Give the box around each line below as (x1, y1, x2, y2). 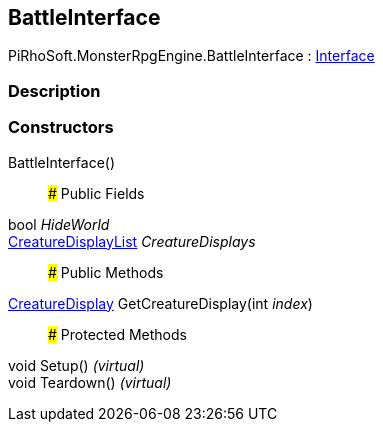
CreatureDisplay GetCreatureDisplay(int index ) (8, 294, 313, 312)
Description (8, 80, 101, 101)
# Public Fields (48, 184, 145, 202)
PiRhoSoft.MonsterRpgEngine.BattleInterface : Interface (8, 47, 375, 65)
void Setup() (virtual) (8, 356, 145, 374)
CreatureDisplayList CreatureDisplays (8, 232, 256, 250)
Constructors (8, 117, 114, 138)
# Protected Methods (48, 325, 187, 343)
